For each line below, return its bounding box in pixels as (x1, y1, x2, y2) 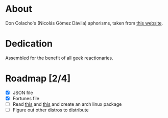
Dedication (5, 38, 53, 50)
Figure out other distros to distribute (12, 107, 89, 113)
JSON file (12, 89, 33, 96)
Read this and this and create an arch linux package (12, 101, 122, 107)
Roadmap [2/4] (5, 73, 71, 84)
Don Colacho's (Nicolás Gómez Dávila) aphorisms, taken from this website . (5, 20, 163, 26)
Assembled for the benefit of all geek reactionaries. (5, 55, 113, 61)
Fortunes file (12, 95, 40, 101)
